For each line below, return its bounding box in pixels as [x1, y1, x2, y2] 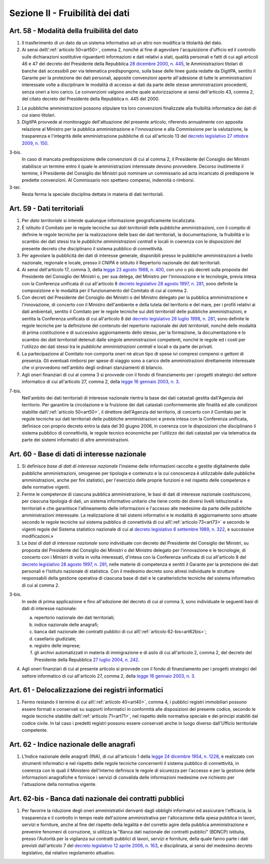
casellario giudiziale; [34, 636, 77, 642]
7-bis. [9, 388, 21, 394]
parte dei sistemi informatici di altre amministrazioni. [21, 437, 129, 443]
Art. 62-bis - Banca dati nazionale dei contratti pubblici [9, 794, 184, 803]
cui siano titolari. [21, 112, 56, 118]
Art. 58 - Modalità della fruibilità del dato [9, 27, 138, 35]
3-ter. [9, 184, 21, 190]
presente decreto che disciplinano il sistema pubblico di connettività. [21, 245, 163, 251]
